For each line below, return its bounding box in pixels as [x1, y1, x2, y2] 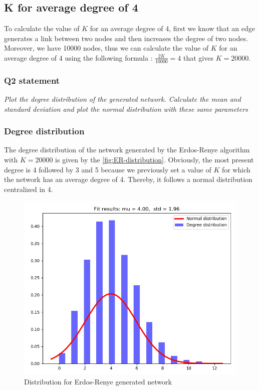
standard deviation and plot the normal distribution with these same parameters [4, 103, 248, 114]
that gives [183, 52, 213, 63]
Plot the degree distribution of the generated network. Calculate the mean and [4, 94, 241, 104]
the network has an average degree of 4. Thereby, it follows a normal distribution [4, 174, 252, 184]
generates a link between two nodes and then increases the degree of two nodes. [4, 33, 248, 43]
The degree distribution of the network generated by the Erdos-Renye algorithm [4, 144, 250, 155]
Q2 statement [4, 74, 60, 86]
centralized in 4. [4, 183, 53, 194]
